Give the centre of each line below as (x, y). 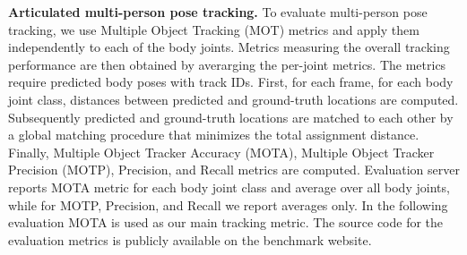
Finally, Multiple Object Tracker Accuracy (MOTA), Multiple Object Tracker (221, 152)
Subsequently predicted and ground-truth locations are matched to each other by (231, 117)
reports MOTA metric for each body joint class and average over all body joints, (229, 187)
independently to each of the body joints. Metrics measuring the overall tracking (229, 47)
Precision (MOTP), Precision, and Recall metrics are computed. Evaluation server (234, 170)
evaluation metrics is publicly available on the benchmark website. (190, 239)
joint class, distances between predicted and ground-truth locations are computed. (233, 99)
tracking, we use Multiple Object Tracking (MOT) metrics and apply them (214, 29)
